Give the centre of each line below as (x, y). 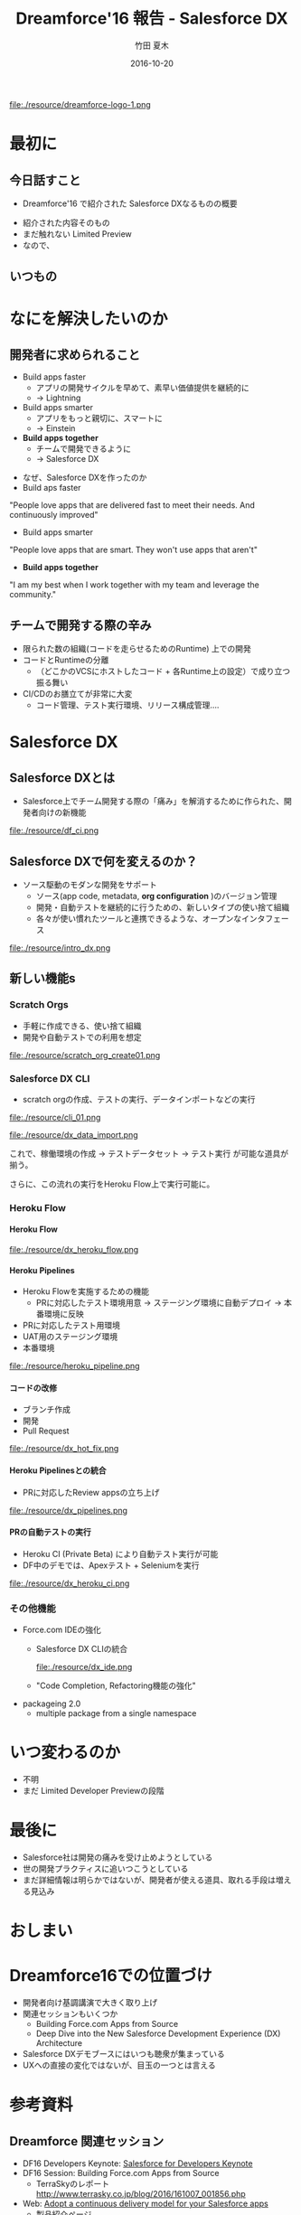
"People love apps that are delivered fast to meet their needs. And (132, 505)
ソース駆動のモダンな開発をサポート (90, 884)
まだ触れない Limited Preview (77, 234)
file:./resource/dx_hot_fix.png (64, 1449)
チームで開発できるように (83, 449)
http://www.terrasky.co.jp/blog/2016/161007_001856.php (141, 2194)
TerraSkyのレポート (73, 2184)
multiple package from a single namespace (116, 1713)
